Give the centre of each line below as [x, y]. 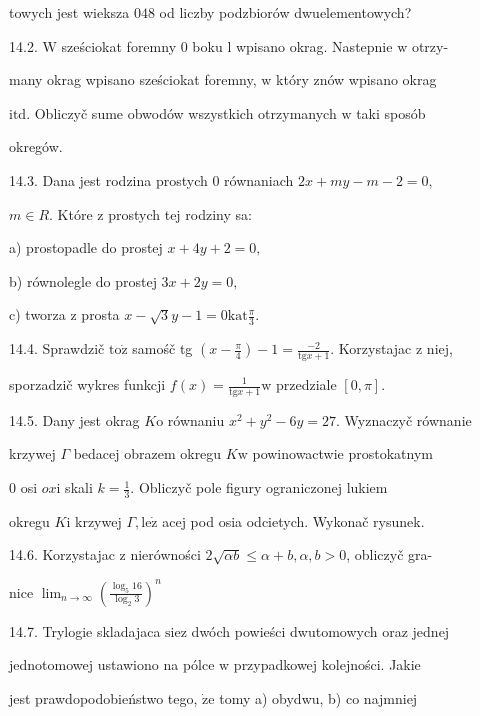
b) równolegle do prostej [83, 280]
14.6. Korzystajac [62, 554]
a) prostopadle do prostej [86, 247]
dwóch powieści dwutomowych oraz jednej [320, 630]
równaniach [259, 179]
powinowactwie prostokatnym [343, 453]
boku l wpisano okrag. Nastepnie [292, 45]
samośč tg [162, 348]
